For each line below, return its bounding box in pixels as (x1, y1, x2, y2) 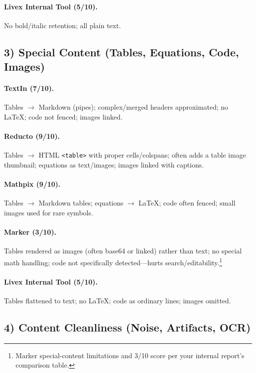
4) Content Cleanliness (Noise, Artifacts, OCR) (4, 320, 251, 334)
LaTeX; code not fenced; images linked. (4, 111, 123, 122)
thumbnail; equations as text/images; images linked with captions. (4, 160, 204, 169)
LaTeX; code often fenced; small (138, 198, 236, 208)
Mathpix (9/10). (4, 179, 61, 189)
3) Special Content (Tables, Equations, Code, (4, 44, 239, 59)
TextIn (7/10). (4, 83, 54, 93)
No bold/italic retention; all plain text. (4, 20, 121, 30)
